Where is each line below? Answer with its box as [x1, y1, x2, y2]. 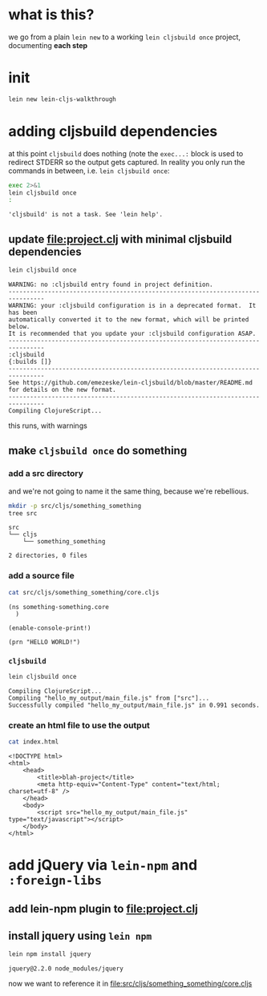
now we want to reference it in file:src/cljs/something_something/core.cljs [8, 979, 253, 989]
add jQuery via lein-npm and [8, 856, 198, 874]
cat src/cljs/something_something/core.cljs [8, 588, 160, 596]
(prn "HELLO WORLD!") [8, 638, 81, 646]
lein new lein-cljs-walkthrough [8, 95, 116, 103]
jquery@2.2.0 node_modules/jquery [8, 965, 124, 973]
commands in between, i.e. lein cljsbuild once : [8, 166, 170, 175]
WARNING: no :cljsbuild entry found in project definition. [8, 280, 214, 288]
